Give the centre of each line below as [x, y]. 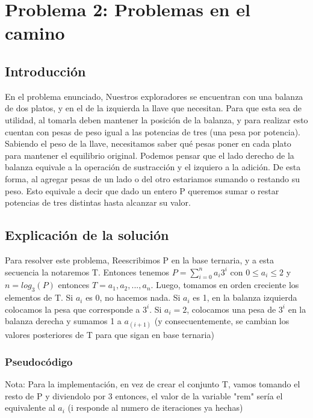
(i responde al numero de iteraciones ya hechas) [155, 407]
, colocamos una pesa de [231, 309]
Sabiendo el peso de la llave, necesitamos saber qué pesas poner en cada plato [148, 143]
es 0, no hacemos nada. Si [133, 297]
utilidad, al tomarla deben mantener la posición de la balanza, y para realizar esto [156, 119]
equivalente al [30, 407]
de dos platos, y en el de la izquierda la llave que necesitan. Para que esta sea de [153, 108]
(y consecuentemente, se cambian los [222, 321]
